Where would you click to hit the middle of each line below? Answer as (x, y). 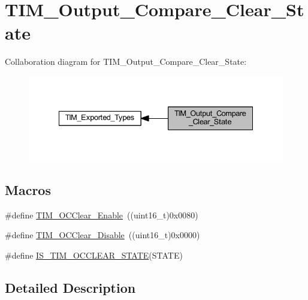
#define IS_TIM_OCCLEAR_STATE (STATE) (94, 255)
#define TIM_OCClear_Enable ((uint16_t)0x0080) (102, 214)
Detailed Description (70, 287)
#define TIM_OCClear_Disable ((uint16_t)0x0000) (102, 235)
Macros (28, 189)
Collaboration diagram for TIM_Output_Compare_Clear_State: (126, 61)
